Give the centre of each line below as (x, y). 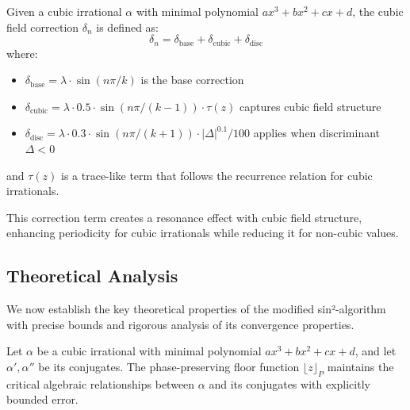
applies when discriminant (317, 133)
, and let (376, 351)
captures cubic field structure (310, 106)
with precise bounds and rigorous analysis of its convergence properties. (180, 324)
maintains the (360, 366)
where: (22, 53)
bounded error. (42, 399)
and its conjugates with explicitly (289, 383)
